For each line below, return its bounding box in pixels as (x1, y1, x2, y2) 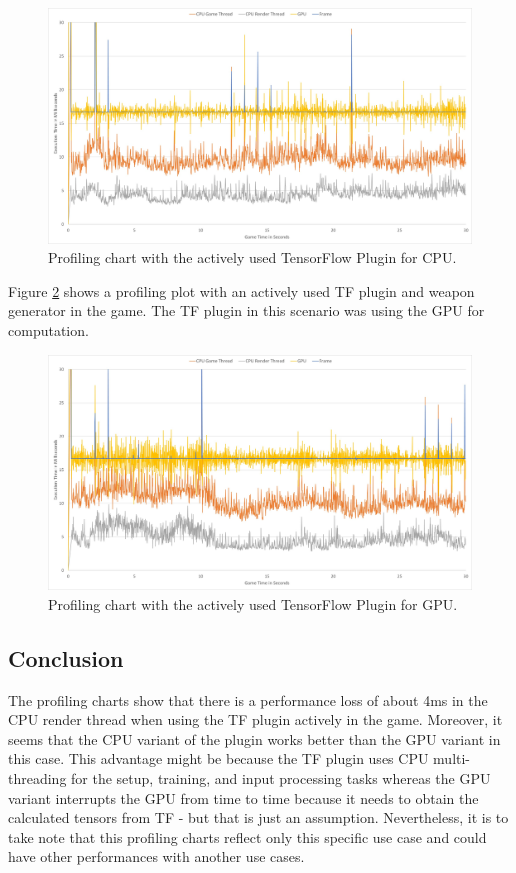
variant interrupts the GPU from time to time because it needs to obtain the (8, 787, 479, 808)
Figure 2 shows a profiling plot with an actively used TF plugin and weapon (8, 280, 475, 301)
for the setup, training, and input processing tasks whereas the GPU (71, 767, 491, 788)
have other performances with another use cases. (8, 846, 305, 867)
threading (8, 767, 67, 788)
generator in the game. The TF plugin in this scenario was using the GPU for (8, 300, 485, 321)
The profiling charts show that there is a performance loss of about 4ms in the (8, 689, 488, 710)
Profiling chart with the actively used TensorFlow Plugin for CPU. (48, 247, 457, 268)
